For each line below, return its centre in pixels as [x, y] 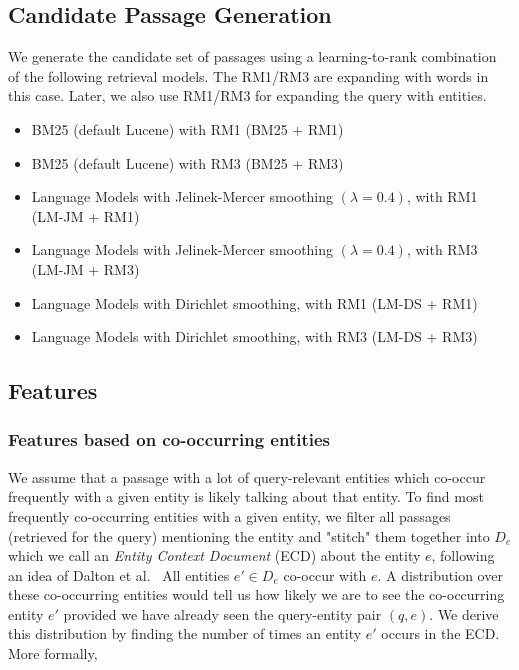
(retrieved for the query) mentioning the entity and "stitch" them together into [249, 535]
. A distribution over [440, 574]
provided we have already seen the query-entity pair [222, 613]
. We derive [464, 613]
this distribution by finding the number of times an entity [185, 633]
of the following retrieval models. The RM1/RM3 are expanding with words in [248, 75]
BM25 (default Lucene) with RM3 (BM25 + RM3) [187, 162]
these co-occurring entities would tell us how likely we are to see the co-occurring [256, 594]
